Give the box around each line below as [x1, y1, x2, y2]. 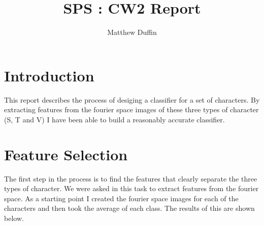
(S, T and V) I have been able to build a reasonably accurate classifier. [4, 114, 225, 124]
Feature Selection [4, 144, 128, 164]
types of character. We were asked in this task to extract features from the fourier [4, 183, 259, 194]
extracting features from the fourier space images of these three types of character [4, 104, 259, 115]
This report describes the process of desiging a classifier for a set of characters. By [4, 94, 260, 105]
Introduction [4, 65, 94, 85]
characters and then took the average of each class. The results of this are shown [4, 203, 255, 213]
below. [4, 212, 24, 223]
